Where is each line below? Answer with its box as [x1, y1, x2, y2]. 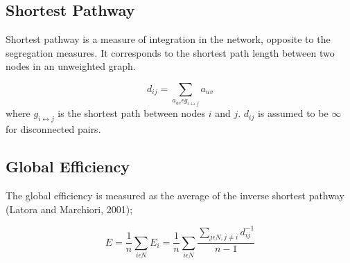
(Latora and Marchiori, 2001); [6, 201, 133, 216]
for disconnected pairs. [6, 122, 101, 136]
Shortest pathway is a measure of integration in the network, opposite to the [6, 32, 331, 46]
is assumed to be [257, 106, 329, 120]
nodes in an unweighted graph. [6, 59, 136, 73]
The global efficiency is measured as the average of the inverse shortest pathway [6, 188, 344, 202]
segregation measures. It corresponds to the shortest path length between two [6, 45, 335, 60]
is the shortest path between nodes [58, 106, 206, 120]
